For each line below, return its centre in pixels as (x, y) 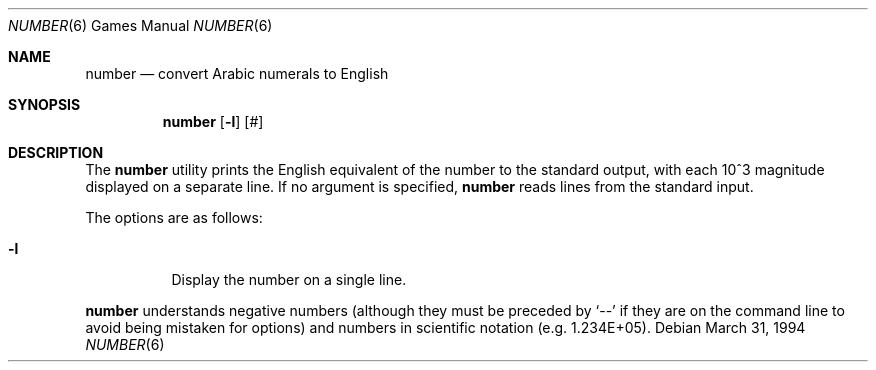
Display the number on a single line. (289, 279)
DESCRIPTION (56, 152)
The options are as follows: (174, 217)
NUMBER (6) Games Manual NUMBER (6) (140, 25)
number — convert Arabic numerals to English (237, 73)
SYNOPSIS (44, 104)
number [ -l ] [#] (213, 121)
